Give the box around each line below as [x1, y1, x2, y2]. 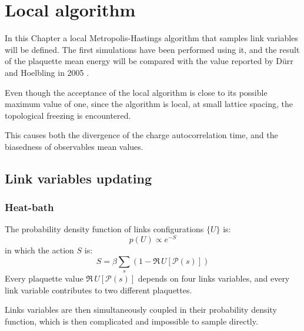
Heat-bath [5, 200, 54, 215]
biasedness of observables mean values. [5, 140, 143, 152]
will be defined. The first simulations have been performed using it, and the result [5, 43, 300, 55]
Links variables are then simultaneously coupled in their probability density [5, 303, 277, 316]
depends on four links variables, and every [138, 272, 290, 285]
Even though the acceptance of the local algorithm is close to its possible [5, 86, 268, 98]
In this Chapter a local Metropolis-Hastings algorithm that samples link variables [5, 32, 298, 44]
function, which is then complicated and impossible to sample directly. [5, 315, 258, 327]
